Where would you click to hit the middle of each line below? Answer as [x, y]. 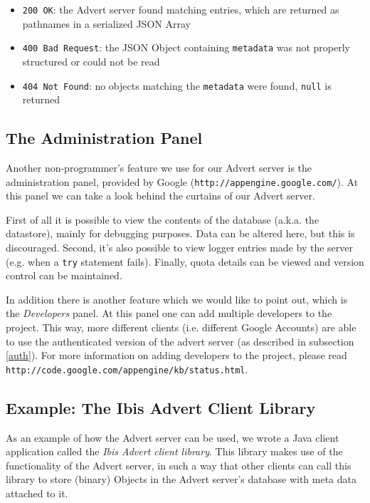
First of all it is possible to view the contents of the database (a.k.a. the [163, 219]
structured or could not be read [91, 61]
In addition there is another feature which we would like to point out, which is [177, 299]
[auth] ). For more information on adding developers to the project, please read [176, 355]
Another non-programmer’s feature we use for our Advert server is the [159, 167]
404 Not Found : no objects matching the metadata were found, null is [177, 85]
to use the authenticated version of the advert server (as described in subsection [180, 341]
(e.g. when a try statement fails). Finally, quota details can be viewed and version [185, 261]
